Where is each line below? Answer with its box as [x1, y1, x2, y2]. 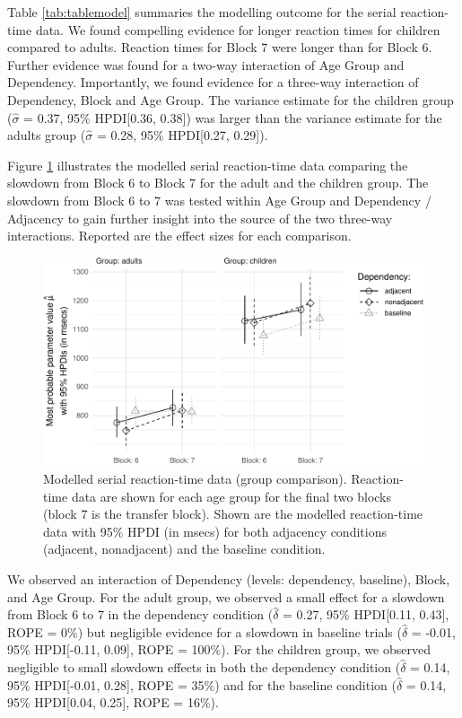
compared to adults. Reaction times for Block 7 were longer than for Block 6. [7, 38, 432, 57]
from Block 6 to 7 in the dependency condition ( [7, 605, 274, 624]
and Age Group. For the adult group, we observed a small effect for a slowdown [7, 587, 445, 606]
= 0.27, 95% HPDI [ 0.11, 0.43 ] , [283, 605, 449, 624]
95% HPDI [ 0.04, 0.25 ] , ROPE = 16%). [7, 693, 219, 712]
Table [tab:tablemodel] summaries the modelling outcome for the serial [7, 3, 397, 21]
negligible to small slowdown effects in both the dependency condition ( [7, 657, 401, 676]
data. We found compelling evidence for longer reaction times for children [35, 20, 440, 39]
